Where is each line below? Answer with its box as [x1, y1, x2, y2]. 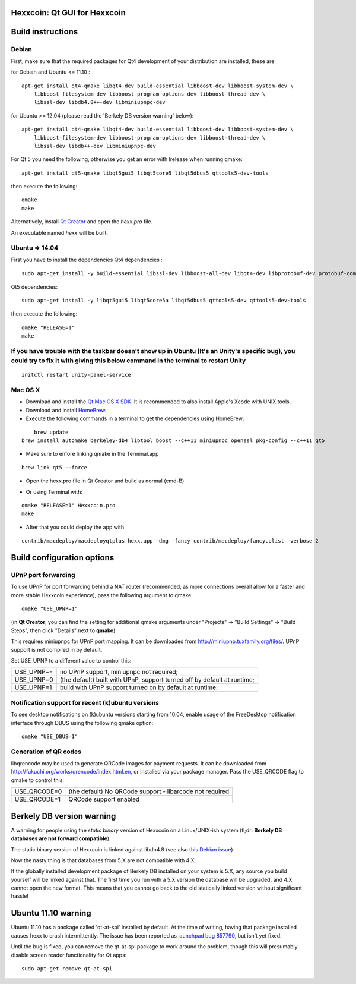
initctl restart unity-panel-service [21, 371, 132, 379]
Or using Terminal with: [26, 488, 83, 496]
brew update [33, 428, 69, 436]
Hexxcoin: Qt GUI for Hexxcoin [11, 8, 126, 18]
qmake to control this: [11, 776, 65, 784]
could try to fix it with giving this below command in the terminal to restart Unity [11, 357, 246, 365]
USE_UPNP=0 [14, 676, 53, 684]
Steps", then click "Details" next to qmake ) [11, 627, 116, 634]
